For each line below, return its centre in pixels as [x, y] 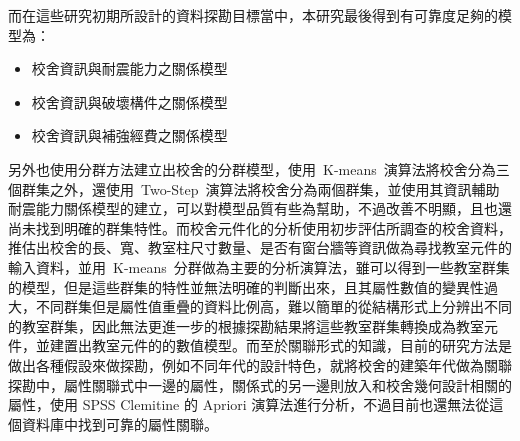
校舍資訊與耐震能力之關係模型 [129, 68]
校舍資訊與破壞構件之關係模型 [129, 101]
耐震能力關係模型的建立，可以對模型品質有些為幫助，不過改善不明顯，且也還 [260, 208]
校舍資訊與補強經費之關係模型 [129, 135]
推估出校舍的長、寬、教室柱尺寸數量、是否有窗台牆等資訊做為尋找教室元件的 [260, 247]
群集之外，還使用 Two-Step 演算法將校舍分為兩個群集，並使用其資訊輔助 [260, 188]
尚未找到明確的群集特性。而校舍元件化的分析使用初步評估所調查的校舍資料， [260, 227]
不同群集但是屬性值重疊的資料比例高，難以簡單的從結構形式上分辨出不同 [273, 306]
